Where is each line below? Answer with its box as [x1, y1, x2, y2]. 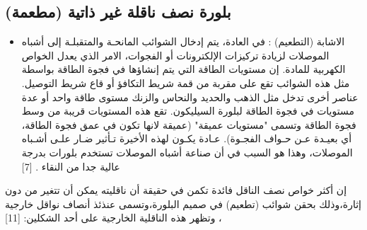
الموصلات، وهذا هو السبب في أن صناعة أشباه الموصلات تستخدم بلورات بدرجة [21, 144, 353, 159]
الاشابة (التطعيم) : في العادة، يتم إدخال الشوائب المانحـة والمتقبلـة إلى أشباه [21, 34, 345, 49]
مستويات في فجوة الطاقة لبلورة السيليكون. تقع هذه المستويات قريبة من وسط [21, 103, 354, 118]
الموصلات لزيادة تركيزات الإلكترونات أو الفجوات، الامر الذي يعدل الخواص [21, 47, 330, 62]
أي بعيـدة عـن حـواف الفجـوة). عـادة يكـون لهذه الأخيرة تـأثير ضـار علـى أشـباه [21, 131, 352, 146]
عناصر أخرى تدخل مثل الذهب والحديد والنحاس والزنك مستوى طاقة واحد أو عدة [21, 89, 359, 104]
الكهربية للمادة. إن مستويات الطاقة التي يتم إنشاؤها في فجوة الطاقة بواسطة [21, 62, 346, 76]
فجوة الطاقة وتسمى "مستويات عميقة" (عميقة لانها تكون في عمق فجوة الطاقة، [21, 117, 356, 132]
